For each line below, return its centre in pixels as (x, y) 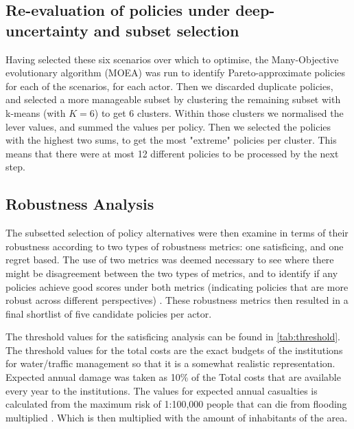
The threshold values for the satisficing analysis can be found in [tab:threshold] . (173, 337)
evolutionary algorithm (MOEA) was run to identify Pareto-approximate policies (176, 73)
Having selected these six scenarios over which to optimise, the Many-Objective (172, 59)
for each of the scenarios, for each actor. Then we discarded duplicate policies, (169, 86)
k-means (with (36, 112)
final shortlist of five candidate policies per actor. (109, 313)
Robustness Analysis (80, 204)
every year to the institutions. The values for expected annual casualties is (162, 390)
